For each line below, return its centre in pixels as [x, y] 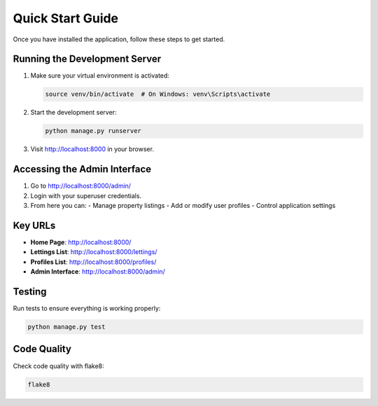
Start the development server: [73, 113]
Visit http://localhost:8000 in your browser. [92, 149]
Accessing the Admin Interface [82, 169]
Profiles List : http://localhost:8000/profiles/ [93, 262]
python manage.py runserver [93, 131]
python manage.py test [66, 327]
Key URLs [34, 225]
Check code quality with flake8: [58, 366]
